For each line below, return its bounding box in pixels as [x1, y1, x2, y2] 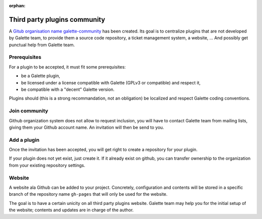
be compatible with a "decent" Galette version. [21, 86, 115, 92]
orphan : [9, 3, 26, 8]
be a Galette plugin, [21, 73, 60, 79]
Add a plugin [9, 136, 40, 143]
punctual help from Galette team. [9, 42, 75, 48]
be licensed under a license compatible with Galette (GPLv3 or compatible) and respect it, [21, 80, 201, 85]
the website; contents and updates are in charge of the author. [9, 207, 134, 213]
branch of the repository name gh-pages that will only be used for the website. [9, 191, 168, 197]
